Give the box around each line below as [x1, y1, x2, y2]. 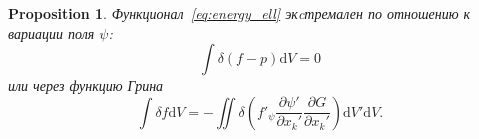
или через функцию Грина [8, 75, 164, 96]
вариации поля [8, 22, 95, 43]
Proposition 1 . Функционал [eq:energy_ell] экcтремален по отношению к [8, 3, 471, 23]
